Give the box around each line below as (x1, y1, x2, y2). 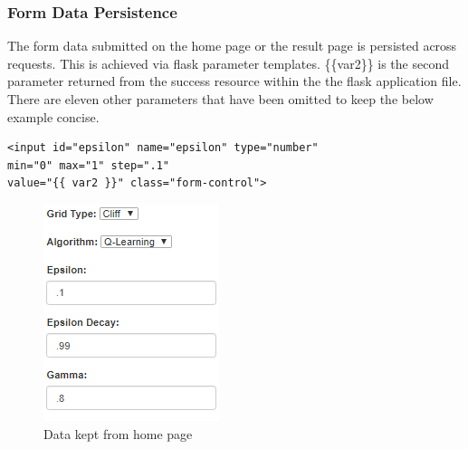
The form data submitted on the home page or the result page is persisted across (7, 36, 457, 55)
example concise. (7, 107, 100, 126)
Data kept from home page (43, 424, 193, 443)
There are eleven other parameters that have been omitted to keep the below (7, 90, 434, 108)
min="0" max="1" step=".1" (7, 158, 169, 172)
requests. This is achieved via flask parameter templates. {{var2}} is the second (7, 53, 449, 72)
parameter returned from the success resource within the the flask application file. (7, 72, 462, 91)
